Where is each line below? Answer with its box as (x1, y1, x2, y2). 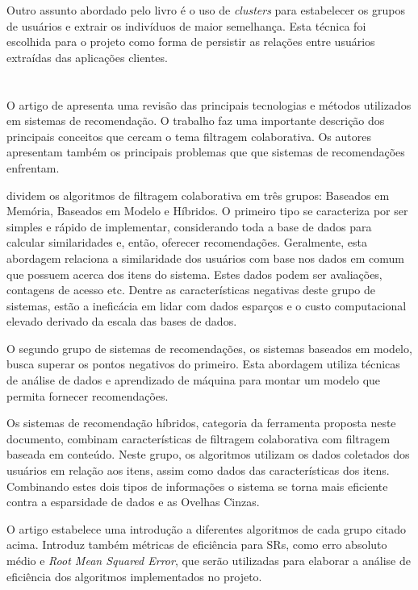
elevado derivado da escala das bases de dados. (6, 313, 237, 330)
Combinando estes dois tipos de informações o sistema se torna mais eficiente (6, 477, 388, 494)
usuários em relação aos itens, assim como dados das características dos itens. (6, 462, 390, 479)
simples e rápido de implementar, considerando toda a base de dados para (6, 218, 372, 235)
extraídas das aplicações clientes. (6, 48, 168, 65)
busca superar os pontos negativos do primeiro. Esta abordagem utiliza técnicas (6, 355, 400, 372)
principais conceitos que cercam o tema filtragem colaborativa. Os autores (6, 127, 371, 144)
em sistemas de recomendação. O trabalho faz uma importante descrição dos (6, 112, 385, 129)
